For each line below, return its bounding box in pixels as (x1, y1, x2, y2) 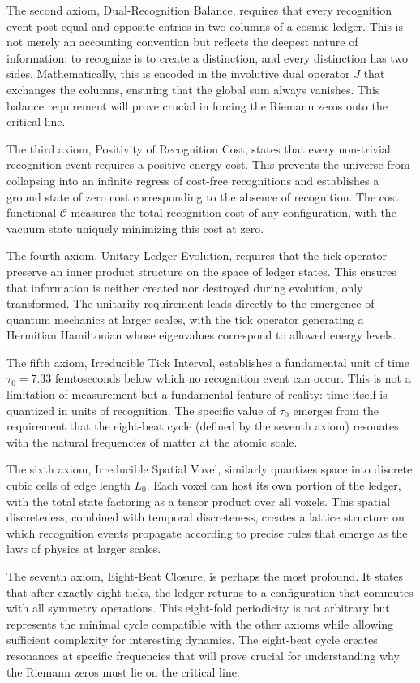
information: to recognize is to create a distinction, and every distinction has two (6, 49, 409, 66)
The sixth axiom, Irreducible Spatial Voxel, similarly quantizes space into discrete (6, 460, 413, 478)
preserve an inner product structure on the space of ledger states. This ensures (6, 262, 396, 279)
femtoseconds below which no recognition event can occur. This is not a (55, 370, 411, 387)
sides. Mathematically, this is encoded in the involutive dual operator (6, 65, 350, 82)
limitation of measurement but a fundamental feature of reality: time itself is (6, 386, 388, 403)
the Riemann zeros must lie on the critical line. (6, 663, 240, 680)
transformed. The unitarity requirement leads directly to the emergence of (6, 295, 375, 312)
